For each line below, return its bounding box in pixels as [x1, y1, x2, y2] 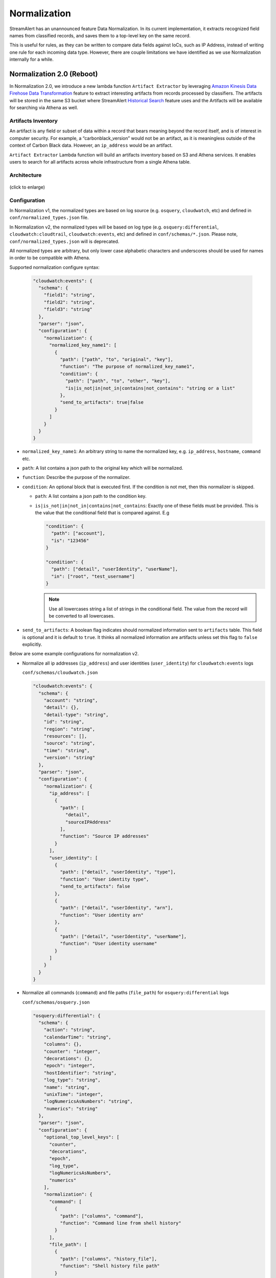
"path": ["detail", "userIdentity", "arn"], [59, 905, 173, 911]
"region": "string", [43, 726, 96, 732]
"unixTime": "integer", [43, 1091, 103, 1097]
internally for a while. [9, 56, 54, 62]
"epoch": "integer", [43, 1063, 96, 1068]
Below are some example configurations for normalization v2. [9, 651, 139, 657]
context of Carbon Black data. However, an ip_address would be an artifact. [9, 142, 173, 148]
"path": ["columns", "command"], [59, 1213, 144, 1219]
